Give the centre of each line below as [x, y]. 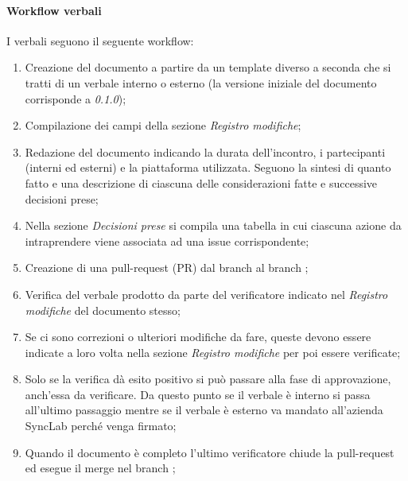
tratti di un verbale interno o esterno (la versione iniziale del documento [201, 82]
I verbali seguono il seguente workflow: [100, 40]
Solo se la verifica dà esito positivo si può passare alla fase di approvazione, [208, 379]
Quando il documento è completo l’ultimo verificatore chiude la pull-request [210, 452]
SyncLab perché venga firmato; [101, 426]
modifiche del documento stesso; [103, 310]
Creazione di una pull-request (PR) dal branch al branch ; [167, 268]
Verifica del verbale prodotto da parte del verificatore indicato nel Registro [206, 294]
